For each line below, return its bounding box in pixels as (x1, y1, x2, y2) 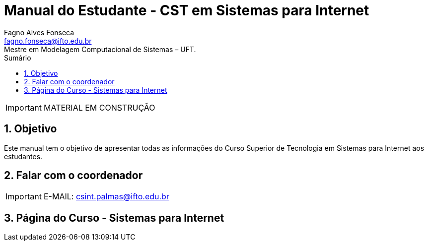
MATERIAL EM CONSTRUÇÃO (43, 102, 155, 113)
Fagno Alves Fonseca (4, 28, 74, 37)
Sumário (4, 53, 31, 62)
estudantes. (4, 152, 43, 161)
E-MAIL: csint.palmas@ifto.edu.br (43, 191, 169, 202)
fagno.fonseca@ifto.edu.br (4, 36, 92, 45)
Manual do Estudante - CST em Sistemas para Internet (4, 2, 369, 19)
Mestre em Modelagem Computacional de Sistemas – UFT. (4, 45, 196, 54)
